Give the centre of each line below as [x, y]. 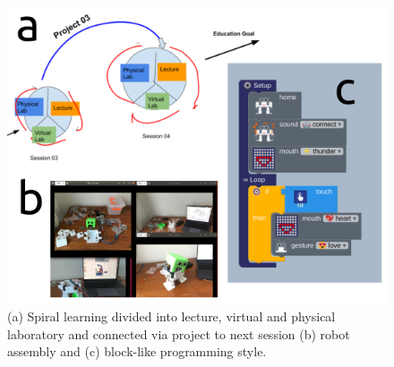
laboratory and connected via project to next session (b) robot [179, 333]
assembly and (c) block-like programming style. [137, 351]
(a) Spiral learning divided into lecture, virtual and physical [171, 316]
